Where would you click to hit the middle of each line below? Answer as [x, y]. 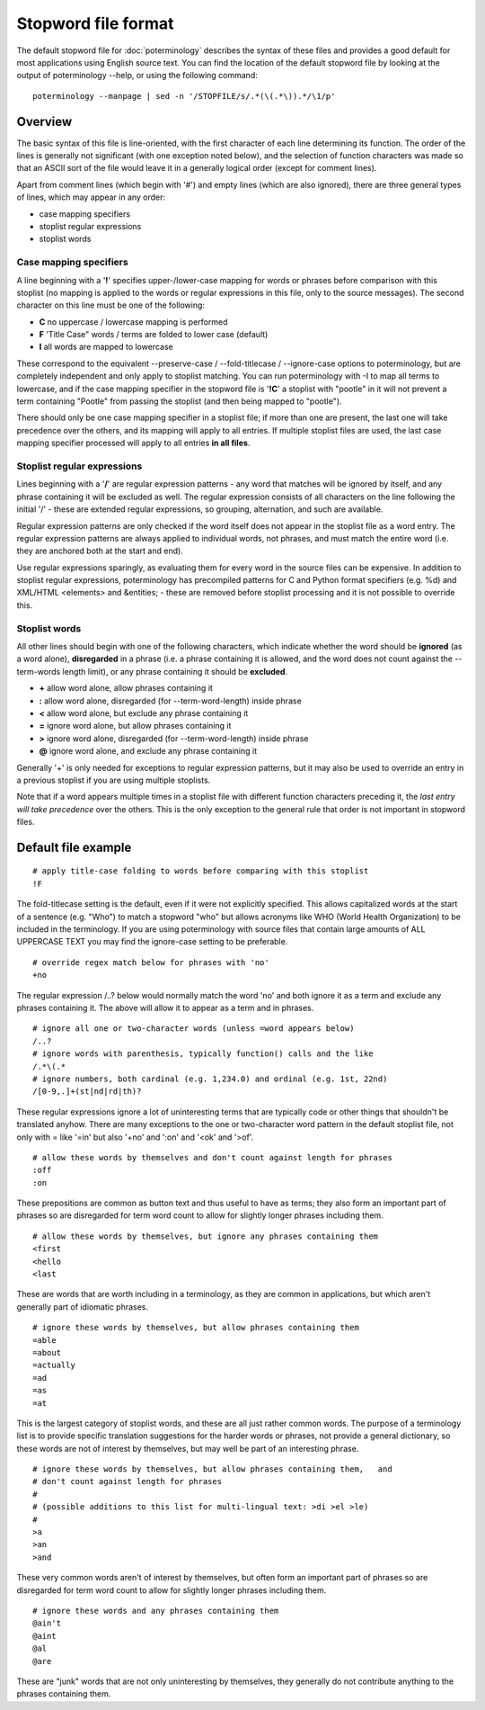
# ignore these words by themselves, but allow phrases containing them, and [212, 1469]
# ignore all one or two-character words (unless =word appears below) [194, 1029]
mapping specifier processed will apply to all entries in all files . [133, 443]
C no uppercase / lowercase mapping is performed [133, 322]
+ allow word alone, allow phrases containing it [126, 688]
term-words [39, 671]
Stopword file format [95, 23]
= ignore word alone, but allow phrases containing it [135, 726]
